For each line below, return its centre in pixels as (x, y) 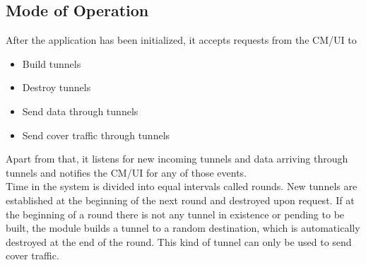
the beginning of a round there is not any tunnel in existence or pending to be (175, 214)
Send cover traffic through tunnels (96, 135)
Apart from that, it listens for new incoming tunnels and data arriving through (177, 159)
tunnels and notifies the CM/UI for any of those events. (126, 172)
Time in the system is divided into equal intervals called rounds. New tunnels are (182, 186)
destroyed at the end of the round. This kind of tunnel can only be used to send (179, 241)
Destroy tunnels (57, 87)
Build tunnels (52, 63)
